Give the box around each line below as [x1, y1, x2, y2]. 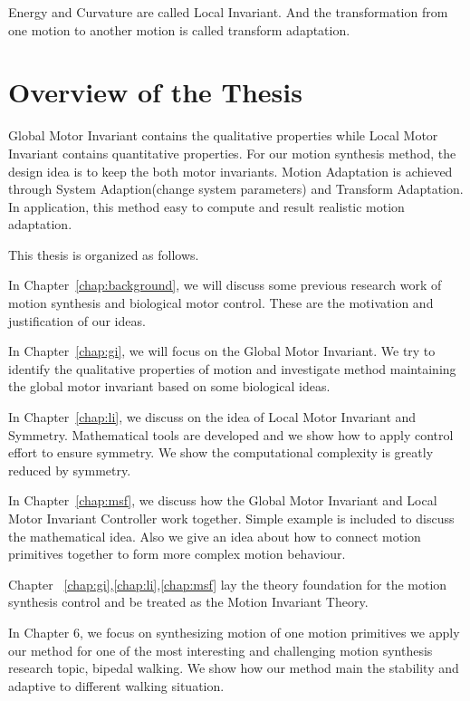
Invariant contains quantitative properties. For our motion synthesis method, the [8, 143, 456, 162]
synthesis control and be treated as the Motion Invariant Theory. [8, 592, 369, 611]
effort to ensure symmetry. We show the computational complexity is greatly [8, 443, 434, 462]
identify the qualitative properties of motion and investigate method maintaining [8, 359, 456, 378]
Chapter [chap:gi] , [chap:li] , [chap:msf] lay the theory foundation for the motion [8, 574, 447, 593]
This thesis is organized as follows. [8, 245, 199, 264]
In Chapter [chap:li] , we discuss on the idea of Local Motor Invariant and [8, 408, 417, 427]
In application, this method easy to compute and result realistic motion [8, 197, 405, 216]
